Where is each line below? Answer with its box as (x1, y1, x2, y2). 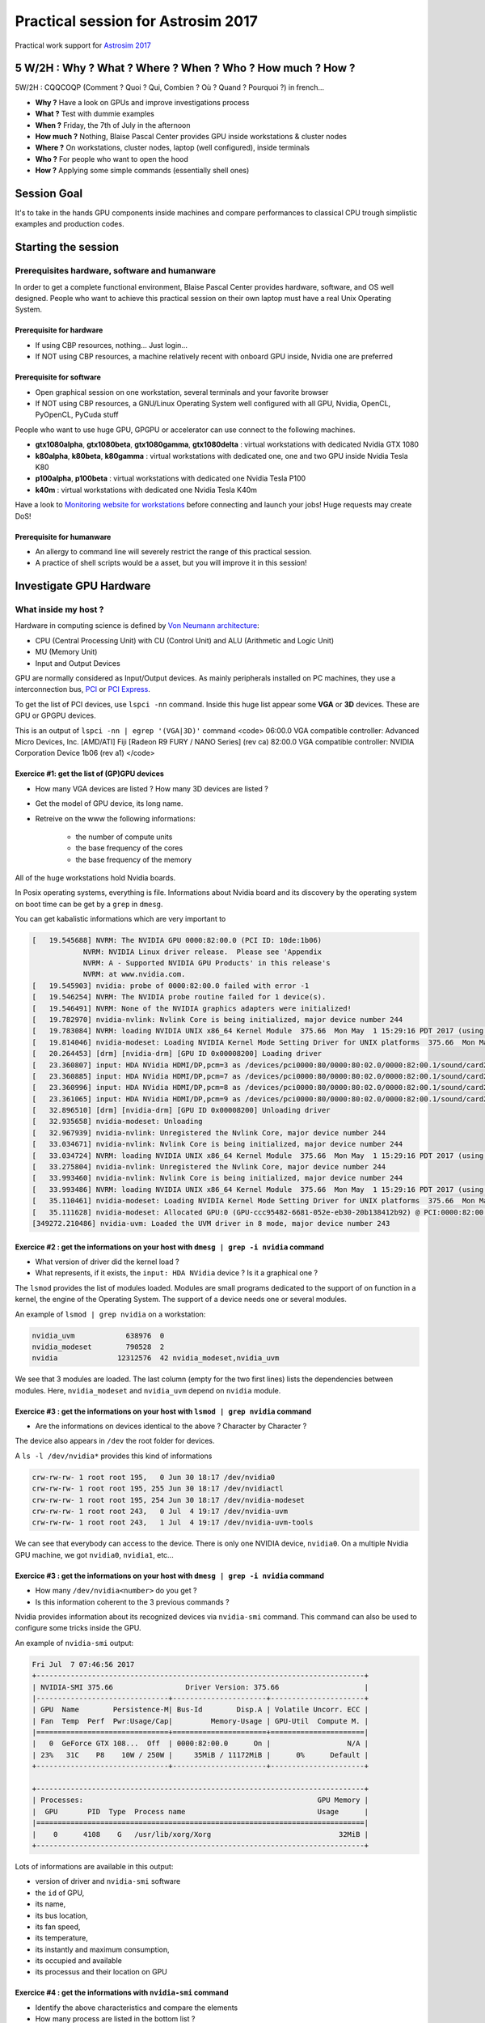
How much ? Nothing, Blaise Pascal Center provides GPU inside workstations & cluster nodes (35, 132, 348, 142)
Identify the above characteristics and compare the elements (35, 2003, 238, 2012)
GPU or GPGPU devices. (15, 710, 96, 720)
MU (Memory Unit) (35, 647, 98, 657)
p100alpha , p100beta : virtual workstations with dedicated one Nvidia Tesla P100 (35, 473, 306, 483)
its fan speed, (35, 1922, 81, 1932)
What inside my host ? (15, 604, 104, 615)
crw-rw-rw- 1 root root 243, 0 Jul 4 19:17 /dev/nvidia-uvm (32, 1507, 289, 1516)
